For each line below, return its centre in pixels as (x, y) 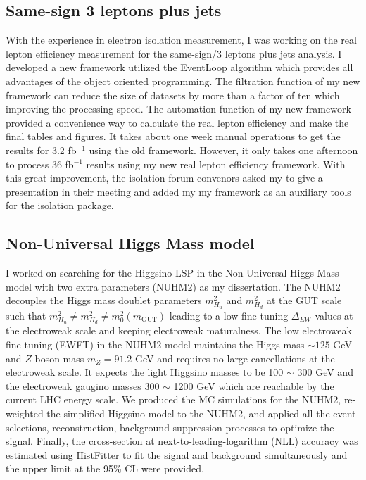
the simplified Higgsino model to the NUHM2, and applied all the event (201, 413)
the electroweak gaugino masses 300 (83, 385)
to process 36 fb (40, 164)
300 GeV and (325, 372)
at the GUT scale (304, 300)
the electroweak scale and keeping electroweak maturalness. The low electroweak (179, 330)
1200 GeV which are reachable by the (254, 385)
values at (334, 315)
